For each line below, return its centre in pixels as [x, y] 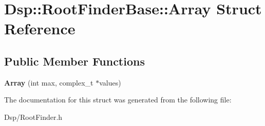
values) [110, 82]
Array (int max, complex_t [49, 82]
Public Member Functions [74, 61]
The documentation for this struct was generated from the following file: [118, 100]
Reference [40, 28]
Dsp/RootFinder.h [33, 117]
